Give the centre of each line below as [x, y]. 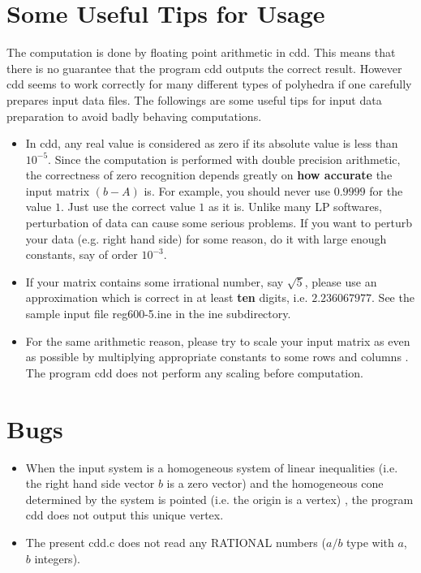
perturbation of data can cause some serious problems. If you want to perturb [219, 223]
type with [370, 542]
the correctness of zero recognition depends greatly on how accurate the [209, 175]
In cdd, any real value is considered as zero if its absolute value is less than [212, 143]
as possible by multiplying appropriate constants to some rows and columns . [217, 357]
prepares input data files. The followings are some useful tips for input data [194, 99]
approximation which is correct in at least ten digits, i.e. [167, 297]
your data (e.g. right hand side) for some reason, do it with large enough [206, 238]
